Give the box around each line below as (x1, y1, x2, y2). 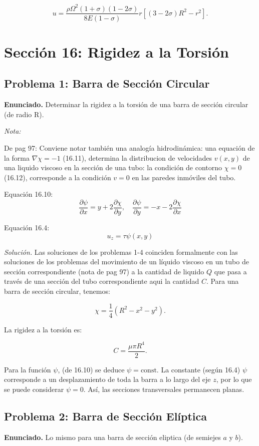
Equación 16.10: (4, 189, 53, 199)
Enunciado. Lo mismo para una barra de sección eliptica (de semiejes (4, 431, 221, 442)
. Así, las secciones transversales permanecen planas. (83, 383, 244, 394)
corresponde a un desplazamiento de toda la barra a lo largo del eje (4, 374, 211, 384)
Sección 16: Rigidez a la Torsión (4, 41, 229, 62)
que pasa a (214, 266, 247, 276)
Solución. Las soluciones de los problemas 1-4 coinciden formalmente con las (4, 246, 238, 257)
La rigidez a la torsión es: (4, 324, 82, 334)
